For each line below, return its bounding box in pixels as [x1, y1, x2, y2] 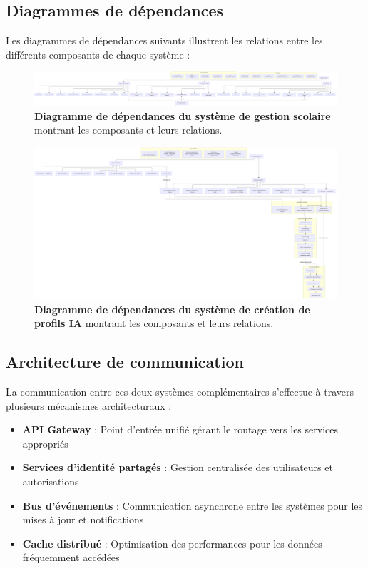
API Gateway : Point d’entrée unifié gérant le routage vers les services [22, 422, 338, 437]
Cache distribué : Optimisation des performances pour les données [22, 535, 322, 550]
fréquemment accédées [22, 550, 120, 565]
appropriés [22, 435, 68, 450]
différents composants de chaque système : [6, 46, 190, 61]
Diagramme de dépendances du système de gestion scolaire [34, 108, 331, 123]
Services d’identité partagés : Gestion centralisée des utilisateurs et [22, 460, 333, 475]
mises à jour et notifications [22, 512, 144, 527]
